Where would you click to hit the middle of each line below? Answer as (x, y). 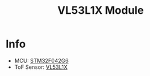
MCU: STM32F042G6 (41, 60)
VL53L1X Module (101, 10)
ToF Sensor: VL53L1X (41, 67)
